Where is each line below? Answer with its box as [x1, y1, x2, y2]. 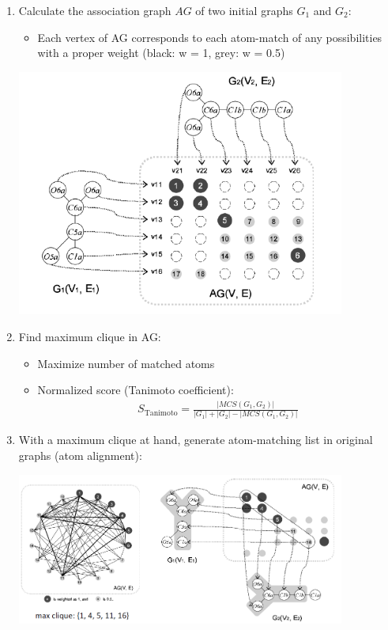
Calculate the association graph [18, 2, 171, 18]
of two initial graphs [195, 2, 293, 18]
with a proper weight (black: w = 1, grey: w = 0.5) [37, 44, 285, 61]
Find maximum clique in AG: [18, 328, 161, 345]
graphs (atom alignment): [18, 447, 142, 464]
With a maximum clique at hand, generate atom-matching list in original [18, 431, 373, 448]
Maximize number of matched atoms [37, 355, 215, 371]
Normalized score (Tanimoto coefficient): [37, 381, 234, 398]
